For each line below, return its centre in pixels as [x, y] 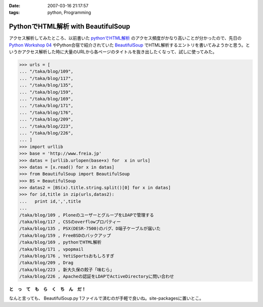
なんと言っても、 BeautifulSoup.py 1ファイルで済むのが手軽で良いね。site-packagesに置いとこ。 [106, 298]
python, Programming [69, 13]
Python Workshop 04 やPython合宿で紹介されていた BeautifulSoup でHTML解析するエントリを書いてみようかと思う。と [130, 45]
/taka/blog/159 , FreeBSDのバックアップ [65, 235]
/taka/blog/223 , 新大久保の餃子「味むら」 [67, 269]
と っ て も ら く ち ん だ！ [47, 289]
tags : [14, 13]
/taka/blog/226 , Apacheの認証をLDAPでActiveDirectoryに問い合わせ [97, 276]
